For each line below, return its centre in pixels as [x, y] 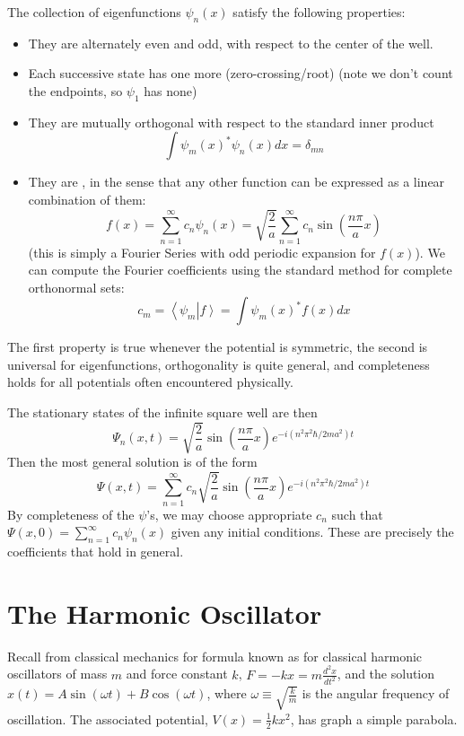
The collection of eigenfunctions [94, 12]
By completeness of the [71, 514]
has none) [171, 90]
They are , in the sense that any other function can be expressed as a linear [236, 182]
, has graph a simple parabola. [374, 718]
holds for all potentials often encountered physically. [150, 382]
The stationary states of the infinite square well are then [162, 412]
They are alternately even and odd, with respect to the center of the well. [231, 43]
